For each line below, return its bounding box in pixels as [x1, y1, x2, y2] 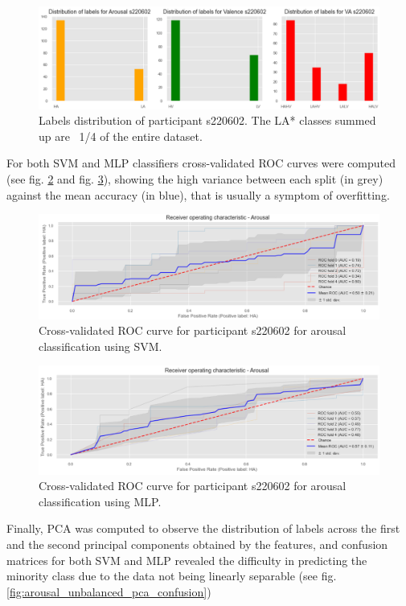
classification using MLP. [39, 493, 162, 509]
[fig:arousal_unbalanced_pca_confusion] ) [6, 583, 211, 600]
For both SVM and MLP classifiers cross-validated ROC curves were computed [6, 155, 396, 171]
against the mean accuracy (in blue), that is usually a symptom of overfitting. [6, 186, 390, 203]
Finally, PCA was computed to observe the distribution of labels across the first [6, 520, 400, 537]
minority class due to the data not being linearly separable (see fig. [6, 567, 337, 584]
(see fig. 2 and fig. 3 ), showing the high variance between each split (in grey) [6, 170, 383, 187]
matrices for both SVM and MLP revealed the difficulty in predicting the [6, 551, 367, 568]
